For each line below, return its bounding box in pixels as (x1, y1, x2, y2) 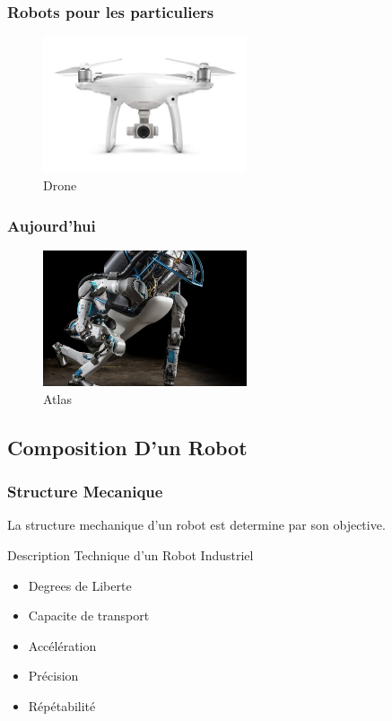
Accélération (28, 636, 97, 655)
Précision (28, 666, 79, 685)
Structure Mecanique (7, 480, 163, 503)
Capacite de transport (28, 606, 150, 625)
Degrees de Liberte (28, 576, 132, 594)
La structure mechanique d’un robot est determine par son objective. (7, 515, 386, 534)
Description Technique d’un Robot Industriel (7, 545, 254, 564)
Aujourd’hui (7, 214, 96, 236)
